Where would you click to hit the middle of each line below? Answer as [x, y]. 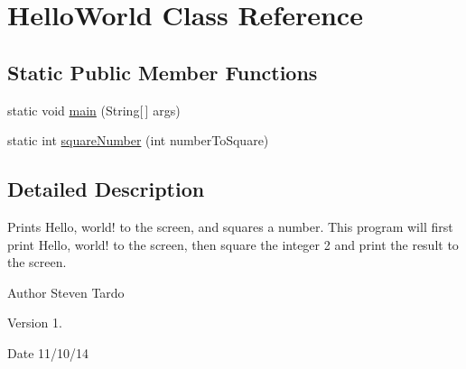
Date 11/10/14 [48, 352]
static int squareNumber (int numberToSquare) [138, 140]
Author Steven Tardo [66, 292]
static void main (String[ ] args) [94, 110]
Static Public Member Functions [163, 72]
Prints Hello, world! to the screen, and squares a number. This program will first [230, 226]
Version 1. [35, 323]
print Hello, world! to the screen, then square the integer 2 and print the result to [233, 244]
